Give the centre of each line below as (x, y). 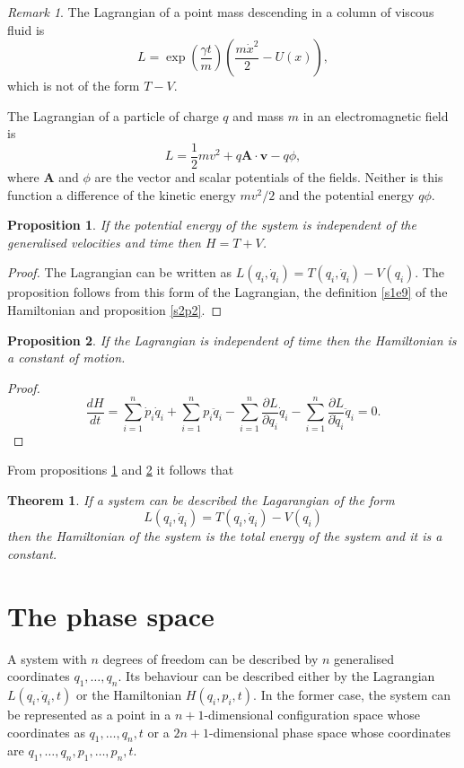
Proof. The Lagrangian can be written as (119, 272)
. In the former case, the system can (352, 694)
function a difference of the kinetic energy (122, 194)
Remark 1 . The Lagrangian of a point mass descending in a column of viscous (221, 12)
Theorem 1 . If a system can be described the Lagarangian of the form (201, 499)
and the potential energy (346, 194)
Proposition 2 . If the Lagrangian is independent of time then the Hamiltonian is (232, 340)
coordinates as (46, 732)
